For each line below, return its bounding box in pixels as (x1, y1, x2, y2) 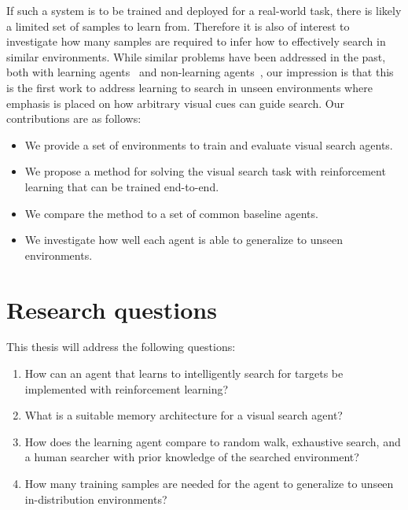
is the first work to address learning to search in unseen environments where (6, 79, 373, 95)
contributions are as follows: (6, 110, 142, 127)
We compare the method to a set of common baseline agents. (24, 205, 318, 221)
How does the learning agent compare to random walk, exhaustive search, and (24, 433, 401, 449)
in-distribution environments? (24, 490, 167, 507)
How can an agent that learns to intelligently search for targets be (24, 365, 344, 382)
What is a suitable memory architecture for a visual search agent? (24, 407, 343, 423)
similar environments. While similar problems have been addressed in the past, (6, 48, 386, 65)
